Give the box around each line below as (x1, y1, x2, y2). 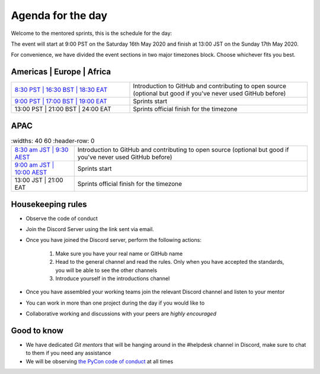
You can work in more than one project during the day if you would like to (25, 299, 205, 306)
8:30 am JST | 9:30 (14, 146, 69, 154)
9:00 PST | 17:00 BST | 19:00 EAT (14, 97, 107, 106)
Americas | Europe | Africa (11, 67, 111, 77)
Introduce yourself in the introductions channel (55, 274, 170, 282)
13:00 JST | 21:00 (14, 176, 63, 184)
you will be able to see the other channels (55, 267, 157, 274)
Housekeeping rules (11, 199, 87, 209)
